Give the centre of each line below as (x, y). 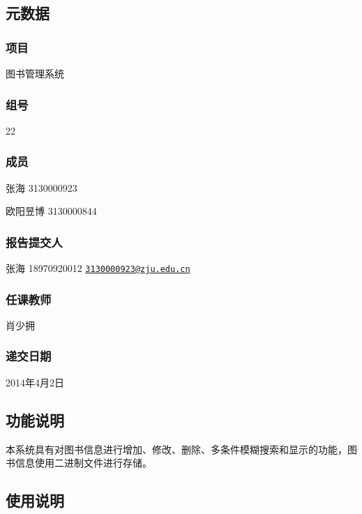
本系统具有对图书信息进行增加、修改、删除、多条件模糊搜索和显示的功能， (176, 449)
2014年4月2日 (35, 382)
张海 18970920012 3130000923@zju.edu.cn (98, 268)
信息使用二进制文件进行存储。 (83, 463)
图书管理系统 (35, 73)
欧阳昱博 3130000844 (51, 211)
